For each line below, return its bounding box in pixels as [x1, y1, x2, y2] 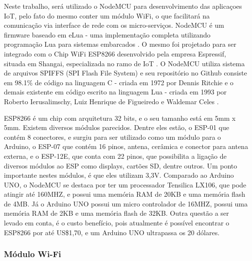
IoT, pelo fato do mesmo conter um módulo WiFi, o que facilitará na [4, 10, 210, 20]
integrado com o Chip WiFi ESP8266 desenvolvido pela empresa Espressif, [4, 48, 226, 58]
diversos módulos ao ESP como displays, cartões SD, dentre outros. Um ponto [4, 160, 237, 170]
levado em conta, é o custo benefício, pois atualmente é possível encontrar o [4, 218, 230, 228]
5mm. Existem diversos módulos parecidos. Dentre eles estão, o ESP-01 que [4, 122, 229, 132]
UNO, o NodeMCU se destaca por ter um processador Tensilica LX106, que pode [4, 179, 247, 189]
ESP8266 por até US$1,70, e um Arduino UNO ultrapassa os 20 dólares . [4, 227, 220, 237]
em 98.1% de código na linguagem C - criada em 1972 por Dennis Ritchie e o [4, 77, 234, 87]
